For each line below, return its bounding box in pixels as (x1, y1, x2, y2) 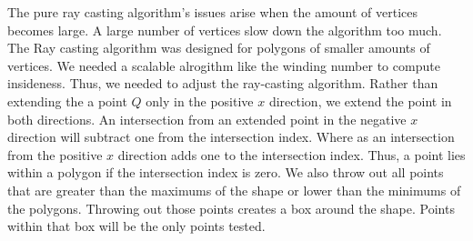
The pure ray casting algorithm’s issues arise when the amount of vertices (7, 3, 418, 21)
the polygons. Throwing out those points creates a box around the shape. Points (7, 198, 455, 217)
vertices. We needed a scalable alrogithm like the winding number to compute (7, 55, 440, 75)
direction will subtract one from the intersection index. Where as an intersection (7, 127, 455, 146)
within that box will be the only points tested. (7, 216, 266, 236)
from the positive (7, 145, 103, 164)
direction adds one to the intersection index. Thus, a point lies (117, 145, 466, 164)
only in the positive (146, 91, 254, 110)
